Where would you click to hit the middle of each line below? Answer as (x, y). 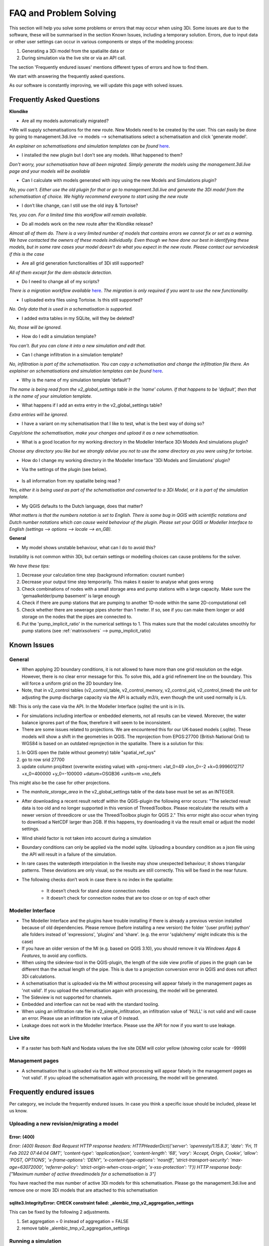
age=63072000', (27, 1167)
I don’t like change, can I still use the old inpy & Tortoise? (80, 206)
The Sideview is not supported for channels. (67, 997)
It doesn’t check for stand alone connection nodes (98, 891)
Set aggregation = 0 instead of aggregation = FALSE (75, 1221)
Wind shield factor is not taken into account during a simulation (86, 838)
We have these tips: (29, 566)
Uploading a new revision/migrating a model (64, 1124)
